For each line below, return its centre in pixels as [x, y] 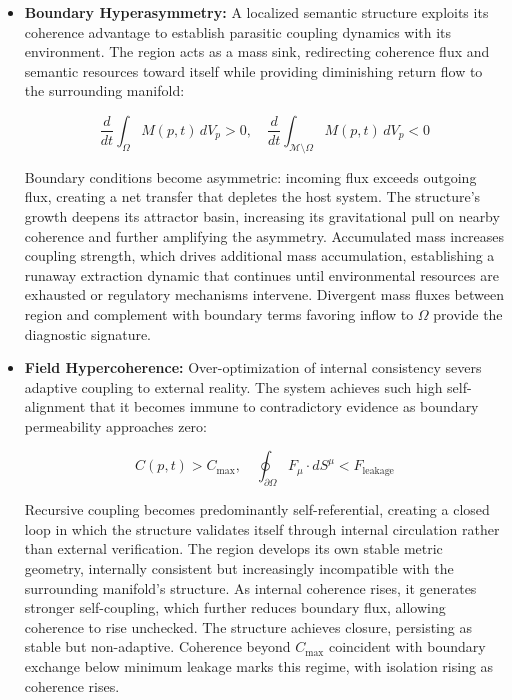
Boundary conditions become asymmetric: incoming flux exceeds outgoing [250, 176]
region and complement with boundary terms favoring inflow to [219, 313]
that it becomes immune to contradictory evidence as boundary [284, 406]
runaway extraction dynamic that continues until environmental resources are [261, 274]
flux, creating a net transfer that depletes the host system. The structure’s [252, 196]
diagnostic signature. [88, 333]
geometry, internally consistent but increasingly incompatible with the [239, 568]
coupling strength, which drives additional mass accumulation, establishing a [259, 255]
